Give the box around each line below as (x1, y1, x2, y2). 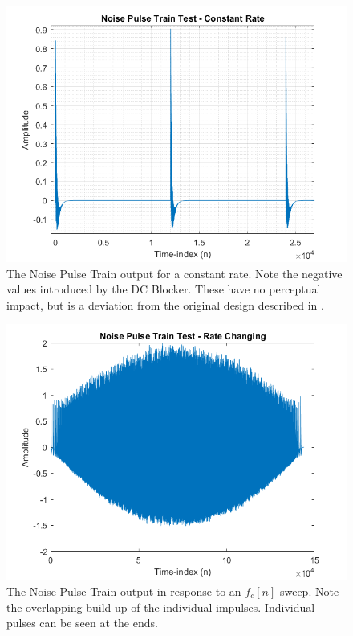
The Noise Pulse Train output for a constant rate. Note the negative (6, 265, 343, 281)
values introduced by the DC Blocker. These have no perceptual (6, 281, 321, 297)
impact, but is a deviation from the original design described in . (6, 296, 324, 313)
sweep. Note (279, 582, 339, 599)
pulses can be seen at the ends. (6, 614, 158, 631)
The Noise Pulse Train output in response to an (6, 582, 241, 599)
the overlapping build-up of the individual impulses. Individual (6, 598, 315, 615)
